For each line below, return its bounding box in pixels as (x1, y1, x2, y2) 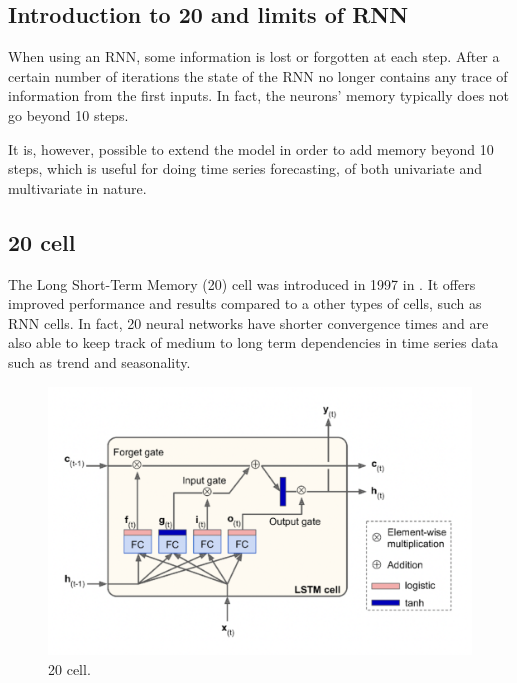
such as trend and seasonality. (8, 351, 191, 372)
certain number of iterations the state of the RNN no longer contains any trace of (8, 65, 508, 86)
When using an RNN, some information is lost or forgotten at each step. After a (8, 46, 500, 67)
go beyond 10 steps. (8, 104, 129, 125)
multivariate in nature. (8, 177, 147, 198)
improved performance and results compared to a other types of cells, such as (8, 293, 482, 314)
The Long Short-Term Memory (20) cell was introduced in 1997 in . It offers (8, 273, 476, 294)
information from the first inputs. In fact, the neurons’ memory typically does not (8, 85, 510, 106)
